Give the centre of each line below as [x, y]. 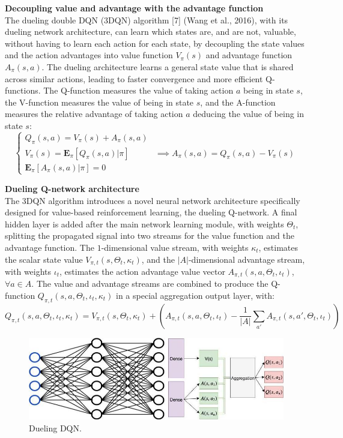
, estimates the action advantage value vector [142, 271]
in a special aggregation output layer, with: [195, 295]
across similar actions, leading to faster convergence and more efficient [134, 78]
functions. [23, 90]
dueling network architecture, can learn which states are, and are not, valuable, [150, 31]
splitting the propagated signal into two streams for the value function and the [150, 235]
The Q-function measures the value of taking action [138, 90]
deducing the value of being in [249, 114]
